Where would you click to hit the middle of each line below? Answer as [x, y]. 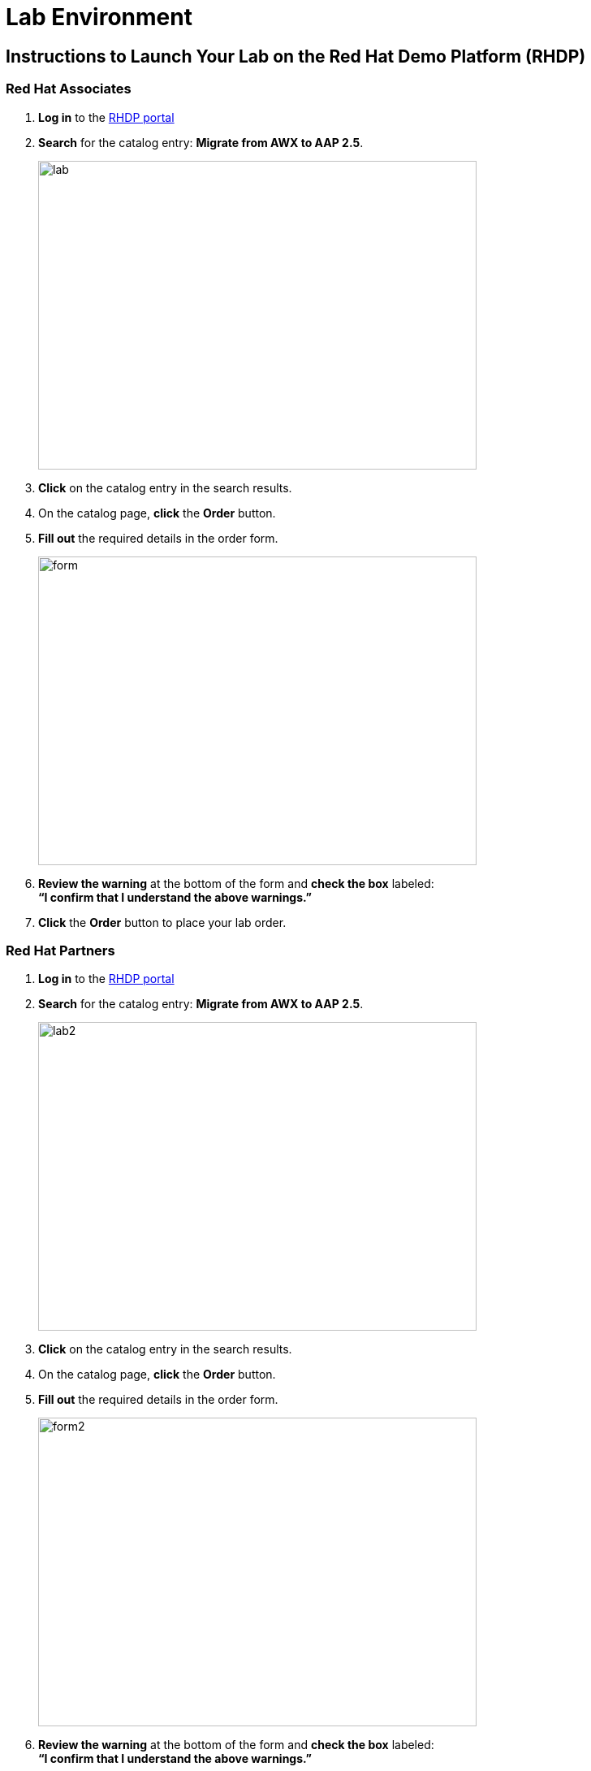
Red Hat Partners [60, 950]
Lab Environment [99, 17]
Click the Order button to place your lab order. [162, 922]
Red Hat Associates [69, 89]
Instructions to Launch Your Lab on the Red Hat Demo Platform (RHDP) [296, 56]
